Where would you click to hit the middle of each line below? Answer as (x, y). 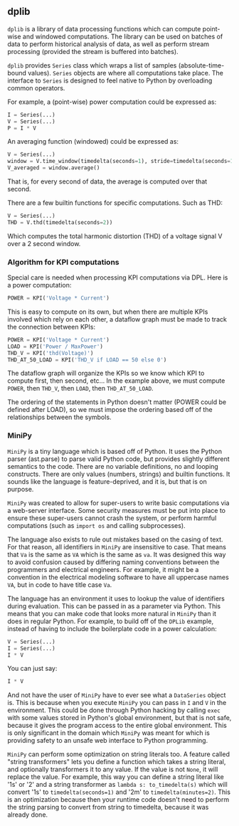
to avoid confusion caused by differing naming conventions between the (113, 562)
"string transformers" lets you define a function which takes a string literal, (117, 762)
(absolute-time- (201, 65)
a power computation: (39, 285)
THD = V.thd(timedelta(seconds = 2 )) (60, 222)
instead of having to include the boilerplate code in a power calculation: (112, 628)
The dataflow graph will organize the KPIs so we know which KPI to (106, 374)
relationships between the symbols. (59, 417)
